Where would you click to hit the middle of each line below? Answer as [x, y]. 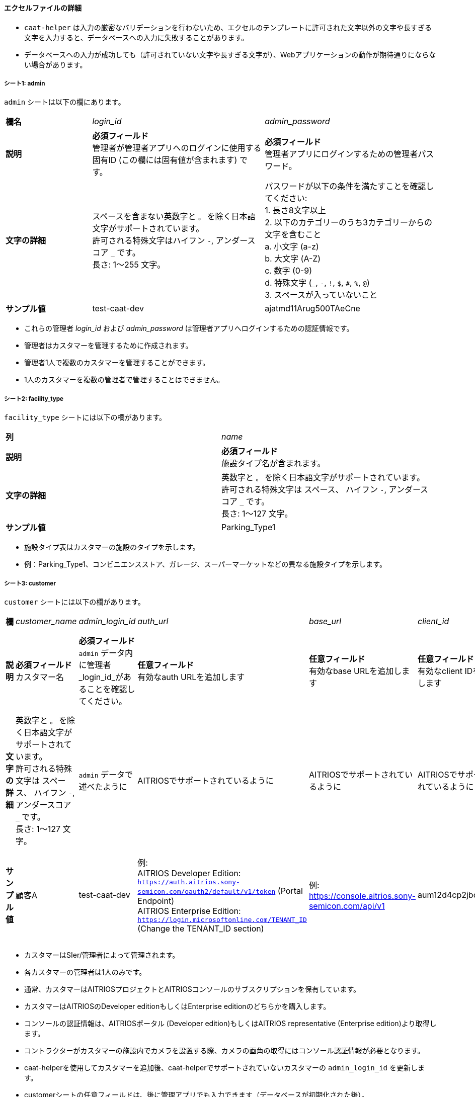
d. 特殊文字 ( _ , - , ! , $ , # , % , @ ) [317, 283]
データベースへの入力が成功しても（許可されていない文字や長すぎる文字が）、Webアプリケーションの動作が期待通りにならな [230, 54]
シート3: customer [30, 583]
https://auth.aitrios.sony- [189, 882]
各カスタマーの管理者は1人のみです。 [85, 972]
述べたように [103, 786]
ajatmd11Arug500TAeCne [312, 309]
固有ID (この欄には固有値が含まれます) [165, 160]
